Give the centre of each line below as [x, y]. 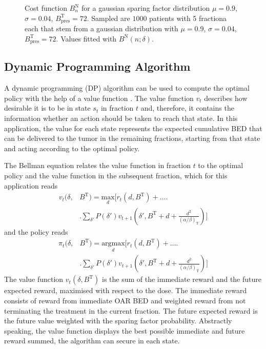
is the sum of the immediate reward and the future [182, 279]
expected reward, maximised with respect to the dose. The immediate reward [126, 290]
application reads [31, 185]
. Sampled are [108, 18]
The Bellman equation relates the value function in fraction [97, 165]
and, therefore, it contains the [187, 108]
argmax [113, 244]
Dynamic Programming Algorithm [97, 66]
